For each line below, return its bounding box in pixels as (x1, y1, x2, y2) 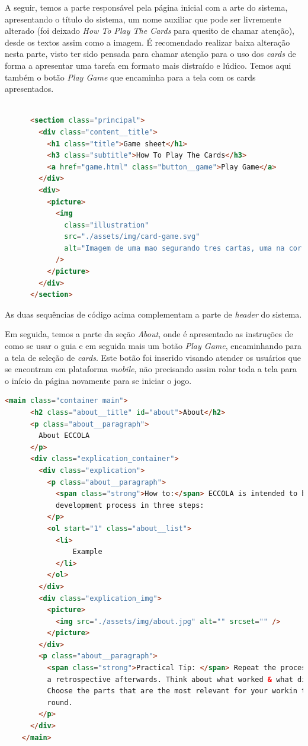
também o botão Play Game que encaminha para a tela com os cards (5, 71, 256, 83)
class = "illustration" (64, 220, 149, 229)
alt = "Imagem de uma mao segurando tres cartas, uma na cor (64, 244, 302, 252)
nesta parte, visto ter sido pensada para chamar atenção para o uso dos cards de (5, 47, 296, 60)
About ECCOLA (38, 431, 90, 440)
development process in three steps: (55, 501, 204, 510)
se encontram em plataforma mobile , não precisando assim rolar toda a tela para (5, 363, 297, 375)
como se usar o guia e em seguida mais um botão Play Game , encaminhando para (5, 340, 302, 352)
